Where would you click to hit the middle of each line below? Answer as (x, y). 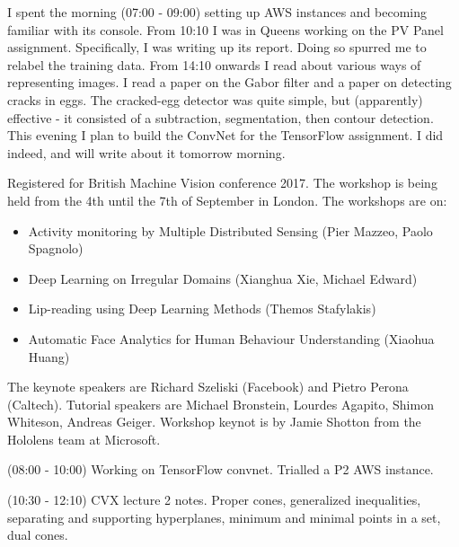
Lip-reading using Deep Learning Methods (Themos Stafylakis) (202, 309)
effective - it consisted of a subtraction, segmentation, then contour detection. (221, 117)
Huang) (49, 356)
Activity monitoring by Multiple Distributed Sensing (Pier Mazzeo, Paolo (230, 230)
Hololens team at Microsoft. (84, 439)
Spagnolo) (56, 248)
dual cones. (38, 535)
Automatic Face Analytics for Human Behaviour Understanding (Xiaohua (231, 338)
